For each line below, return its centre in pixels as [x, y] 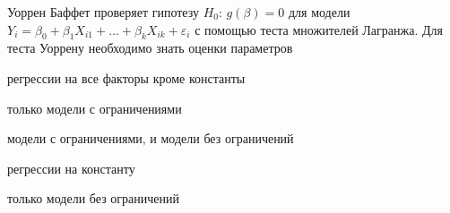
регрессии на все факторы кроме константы [126, 77]
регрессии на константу [71, 168]
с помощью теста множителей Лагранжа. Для [319, 29]
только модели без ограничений [93, 198]
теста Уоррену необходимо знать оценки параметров [150, 48]
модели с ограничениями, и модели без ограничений [151, 138]
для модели [319, 12]
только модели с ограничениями [95, 108]
